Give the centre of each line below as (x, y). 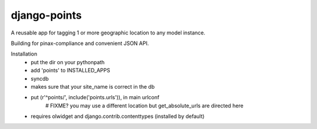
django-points (46, 15)
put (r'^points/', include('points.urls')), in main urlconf (95, 97)
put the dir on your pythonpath (68, 62)
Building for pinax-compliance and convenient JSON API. (80, 43)
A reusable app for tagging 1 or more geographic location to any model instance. (108, 33)
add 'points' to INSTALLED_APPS (70, 71)
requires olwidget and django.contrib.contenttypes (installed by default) (118, 116)
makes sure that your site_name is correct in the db (93, 86)
